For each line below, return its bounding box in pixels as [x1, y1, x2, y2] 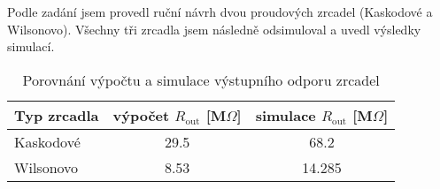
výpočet [112, 104, 170, 125]
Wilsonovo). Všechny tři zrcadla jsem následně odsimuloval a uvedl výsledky [7, 19, 421, 38]
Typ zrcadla [14, 104, 99, 125]
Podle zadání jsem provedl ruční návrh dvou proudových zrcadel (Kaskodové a [7, 3, 433, 20]
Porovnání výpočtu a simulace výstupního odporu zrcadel [22, 69, 380, 90]
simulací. [7, 37, 55, 56]
